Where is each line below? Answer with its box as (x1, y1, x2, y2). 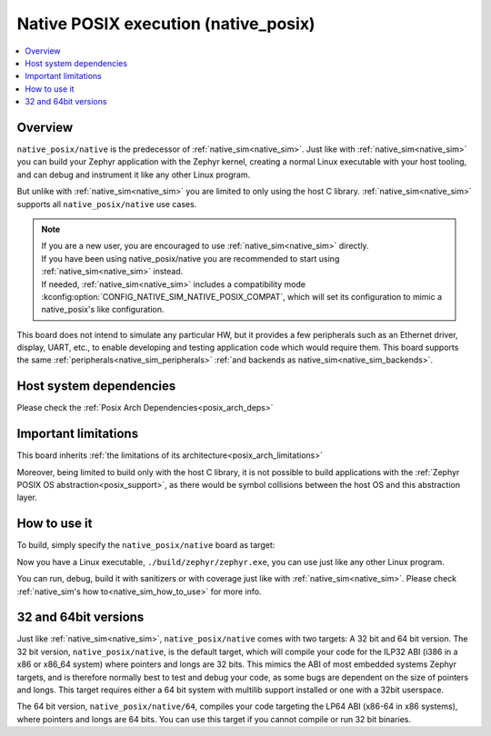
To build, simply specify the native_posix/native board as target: (16, 540, 276, 551)
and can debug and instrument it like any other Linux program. (16, 169, 250, 180)
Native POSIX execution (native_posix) (16, 14, 316, 34)
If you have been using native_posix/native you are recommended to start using (41, 253, 340, 264)
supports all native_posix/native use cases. (16, 198, 197, 209)
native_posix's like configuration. (41, 304, 165, 315)
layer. (16, 492, 38, 503)
